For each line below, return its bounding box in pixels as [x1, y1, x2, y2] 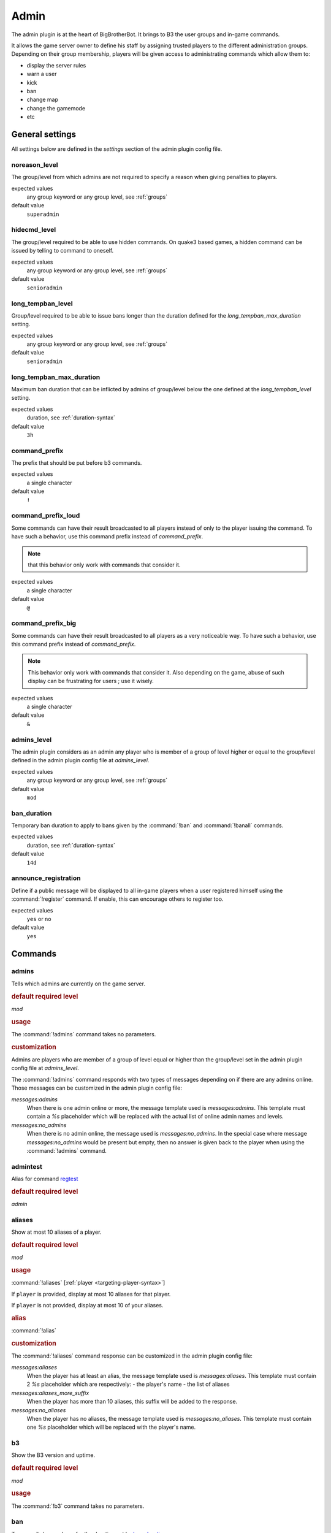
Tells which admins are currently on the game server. [11, 980, 145, 987]
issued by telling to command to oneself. [11, 247, 114, 254]
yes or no [26, 915, 51, 922]
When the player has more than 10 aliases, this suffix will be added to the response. [26, 1398, 238, 1405]
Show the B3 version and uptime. [11, 1451, 95, 1459]
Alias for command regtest [11, 1175, 78, 1183]
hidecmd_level [11, 226, 56, 234]
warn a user [26, 71, 57, 78]
